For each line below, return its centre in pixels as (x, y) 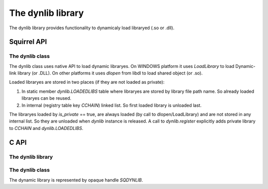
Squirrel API (28, 42)
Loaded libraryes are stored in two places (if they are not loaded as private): (87, 82)
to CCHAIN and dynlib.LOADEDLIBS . (46, 128)
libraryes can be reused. (46, 98)
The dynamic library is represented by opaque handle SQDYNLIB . (76, 180)
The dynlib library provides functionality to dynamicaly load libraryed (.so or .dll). (92, 28)
